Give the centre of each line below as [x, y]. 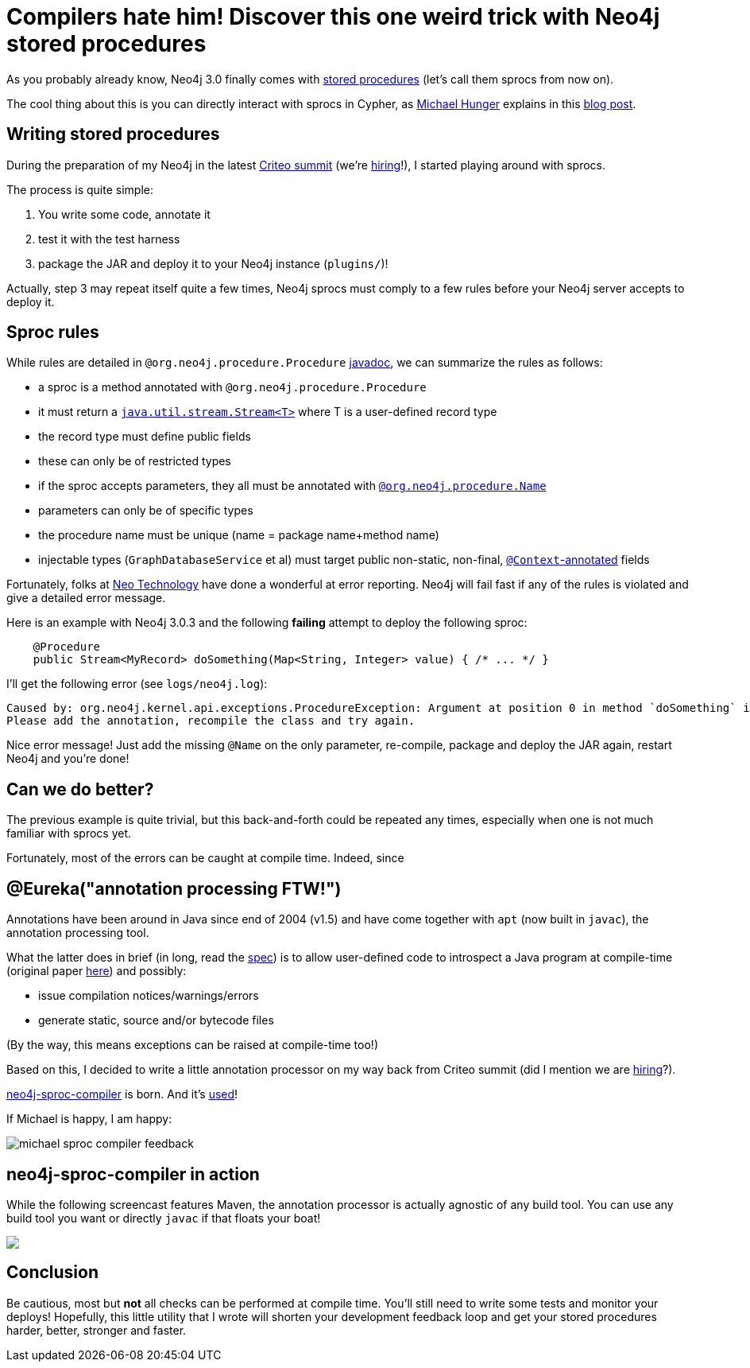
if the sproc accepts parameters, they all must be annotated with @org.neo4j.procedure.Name [292, 486]
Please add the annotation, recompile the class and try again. [211, 721]
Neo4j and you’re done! [68, 759]
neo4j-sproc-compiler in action [133, 1174]
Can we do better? [80, 789]
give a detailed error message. [86, 598]
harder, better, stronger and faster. [97, 1330]
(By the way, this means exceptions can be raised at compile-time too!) [192, 1045]
